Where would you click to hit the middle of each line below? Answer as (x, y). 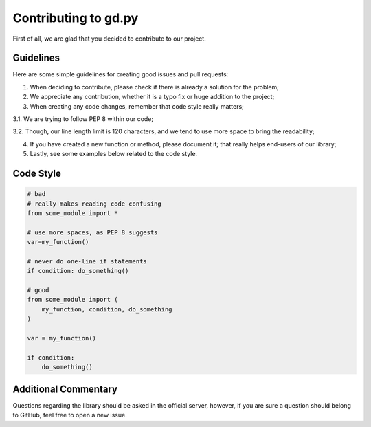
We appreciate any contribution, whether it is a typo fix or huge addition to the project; (152, 97)
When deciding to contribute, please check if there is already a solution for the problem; (155, 87)
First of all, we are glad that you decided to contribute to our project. (109, 39)
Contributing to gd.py (76, 18)
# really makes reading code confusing (94, 204)
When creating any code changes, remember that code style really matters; (137, 106)
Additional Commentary (65, 389)
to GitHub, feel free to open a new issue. (70, 415)
